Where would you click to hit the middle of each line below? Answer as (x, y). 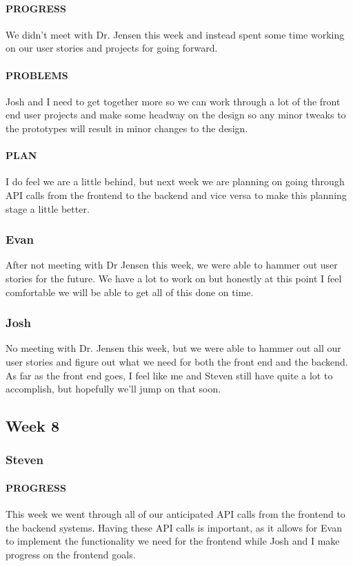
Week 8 (32, 426)
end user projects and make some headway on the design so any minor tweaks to (176, 115)
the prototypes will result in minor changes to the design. (127, 128)
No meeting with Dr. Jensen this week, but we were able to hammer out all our (173, 348)
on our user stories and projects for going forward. (112, 48)
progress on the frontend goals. (71, 554)
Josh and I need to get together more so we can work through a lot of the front (173, 101)
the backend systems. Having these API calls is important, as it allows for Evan (174, 527)
